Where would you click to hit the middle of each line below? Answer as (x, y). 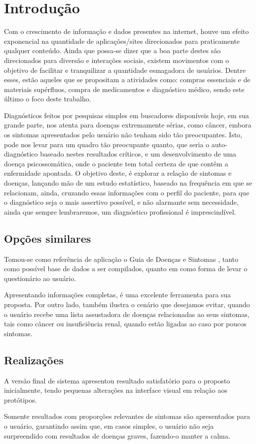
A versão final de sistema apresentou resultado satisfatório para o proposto (117, 380)
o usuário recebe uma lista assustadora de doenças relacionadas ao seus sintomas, (127, 314)
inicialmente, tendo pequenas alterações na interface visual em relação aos (116, 390)
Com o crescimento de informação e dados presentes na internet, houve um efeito (127, 31)
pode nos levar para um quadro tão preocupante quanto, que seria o (107, 144)
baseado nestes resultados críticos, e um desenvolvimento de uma (138, 154)
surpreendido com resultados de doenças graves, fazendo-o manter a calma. (117, 435)
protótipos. (20, 399)
